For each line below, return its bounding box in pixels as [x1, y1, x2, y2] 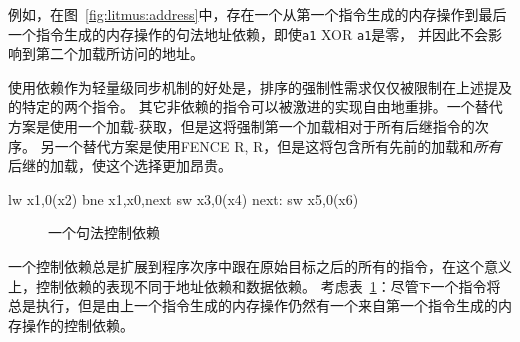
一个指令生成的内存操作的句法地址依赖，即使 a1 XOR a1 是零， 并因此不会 [8, 23, 488, 44]
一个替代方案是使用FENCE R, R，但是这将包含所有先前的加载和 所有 [54, 135, 502, 156]
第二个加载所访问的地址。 [35, 43, 204, 64]
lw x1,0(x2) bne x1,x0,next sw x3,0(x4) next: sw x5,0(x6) [8, 188, 359, 209]
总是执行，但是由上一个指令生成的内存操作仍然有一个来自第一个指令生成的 [8, 295, 498, 316]
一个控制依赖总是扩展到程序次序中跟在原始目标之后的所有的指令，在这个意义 [8, 256, 512, 276]
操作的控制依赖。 [21, 314, 134, 335]
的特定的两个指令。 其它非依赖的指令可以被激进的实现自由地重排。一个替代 [8, 96, 503, 117]
